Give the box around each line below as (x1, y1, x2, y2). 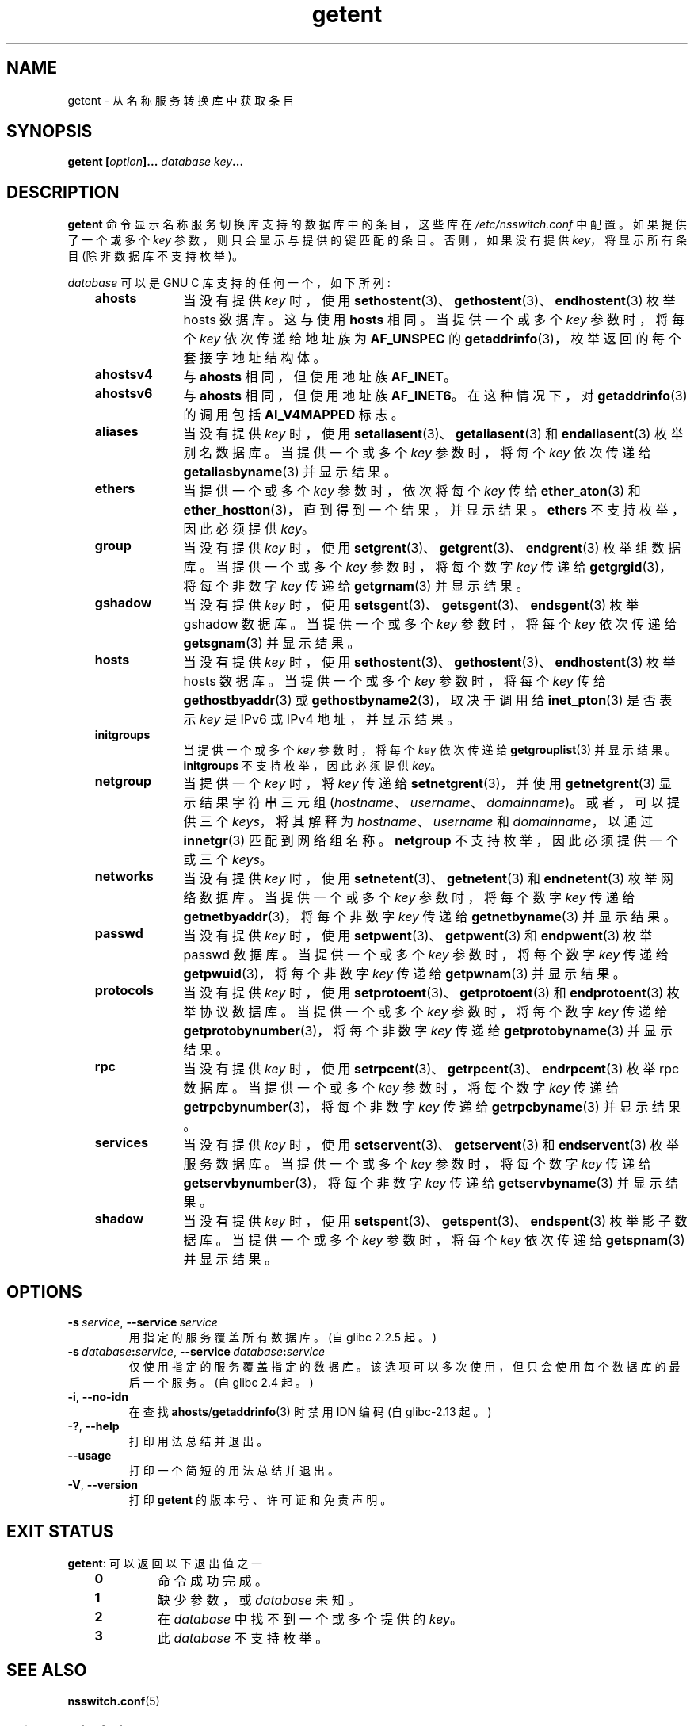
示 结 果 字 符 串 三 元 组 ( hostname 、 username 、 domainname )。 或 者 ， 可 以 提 (183, 794, 681, 811)
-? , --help (67, 1419, 120, 1433)
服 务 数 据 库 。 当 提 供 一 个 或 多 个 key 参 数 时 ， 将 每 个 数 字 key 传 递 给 (183, 1156, 651, 1173)
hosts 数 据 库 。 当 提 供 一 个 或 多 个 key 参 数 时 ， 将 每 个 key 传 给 (183, 673, 606, 690)
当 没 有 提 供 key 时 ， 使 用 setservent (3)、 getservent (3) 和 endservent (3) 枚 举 (183, 1137, 680, 1154)
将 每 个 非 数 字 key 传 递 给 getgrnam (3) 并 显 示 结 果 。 (183, 578, 529, 595)
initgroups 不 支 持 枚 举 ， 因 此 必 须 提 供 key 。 (183, 759, 442, 773)
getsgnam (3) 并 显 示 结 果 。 (183, 635, 360, 652)
